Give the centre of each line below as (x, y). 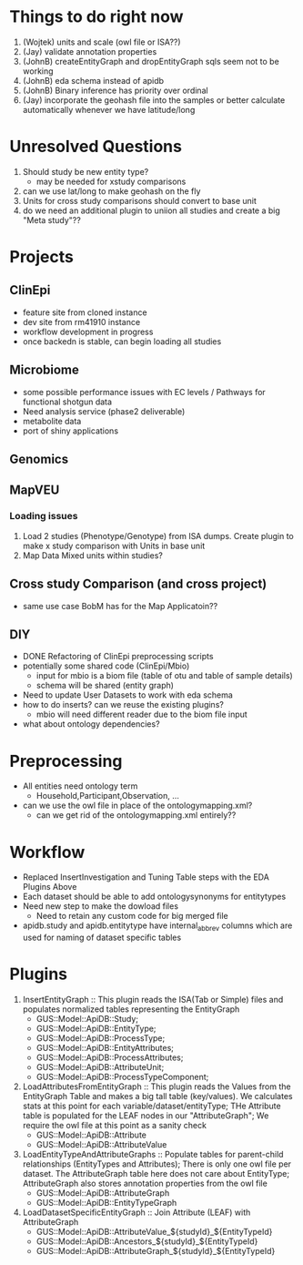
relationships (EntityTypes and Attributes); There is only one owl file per (157, 1164)
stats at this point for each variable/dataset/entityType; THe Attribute (151, 1106)
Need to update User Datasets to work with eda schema (128, 695)
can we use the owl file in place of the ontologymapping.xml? (137, 806)
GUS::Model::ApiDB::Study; (87, 1019)
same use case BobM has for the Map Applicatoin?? (120, 606)
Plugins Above (50, 887)
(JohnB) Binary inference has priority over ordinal (115, 90)
